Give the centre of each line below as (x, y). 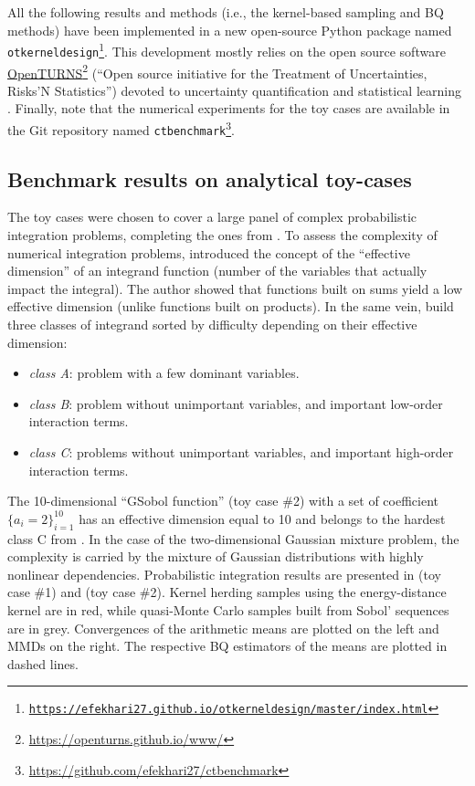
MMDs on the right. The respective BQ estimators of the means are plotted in (227, 646)
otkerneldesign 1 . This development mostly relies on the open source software (227, 50)
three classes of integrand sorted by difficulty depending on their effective (212, 325)
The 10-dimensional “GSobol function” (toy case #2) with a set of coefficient (223, 501)
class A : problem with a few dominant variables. (164, 373)
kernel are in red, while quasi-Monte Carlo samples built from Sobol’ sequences (228, 609)
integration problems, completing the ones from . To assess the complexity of (222, 235)
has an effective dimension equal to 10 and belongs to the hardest (262, 518)
